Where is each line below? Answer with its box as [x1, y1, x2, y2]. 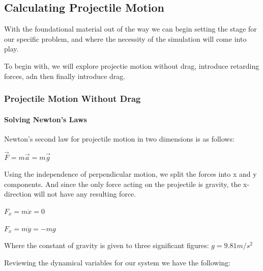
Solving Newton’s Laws [4, 114, 87, 124]
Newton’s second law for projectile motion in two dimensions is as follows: [4, 133, 235, 144]
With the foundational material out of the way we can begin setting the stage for [4, 23, 257, 34]
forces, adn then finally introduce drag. [4, 70, 126, 81]
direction [4, 188, 32, 199]
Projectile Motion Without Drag [4, 92, 141, 105]
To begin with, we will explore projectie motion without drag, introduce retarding [4, 60, 259, 71]
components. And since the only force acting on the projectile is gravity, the [4, 178, 241, 189]
